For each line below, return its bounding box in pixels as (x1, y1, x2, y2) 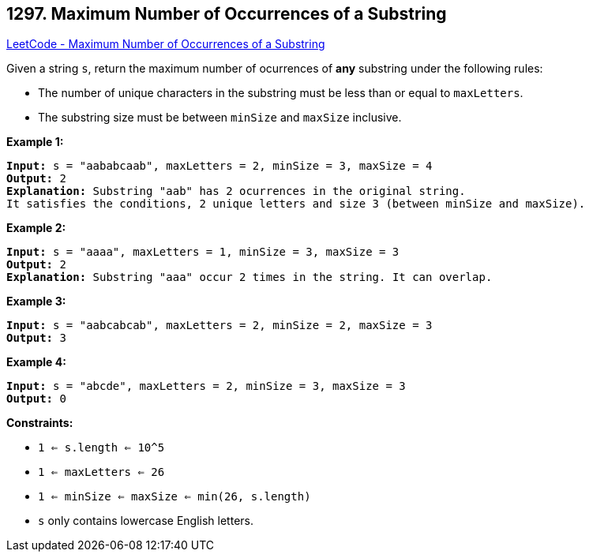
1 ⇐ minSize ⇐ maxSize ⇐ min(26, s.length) (38, 490, 311, 504)
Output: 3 (6, 331, 66, 345)
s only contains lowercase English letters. (38, 514, 253, 528)
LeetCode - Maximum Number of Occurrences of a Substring (6, 37, 325, 51)
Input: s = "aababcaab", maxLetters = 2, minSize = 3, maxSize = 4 (6, 159, 433, 173)
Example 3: (6, 294, 66, 309)
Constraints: (6, 416, 73, 430)
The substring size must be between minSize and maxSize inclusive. (38, 110, 402, 125)
